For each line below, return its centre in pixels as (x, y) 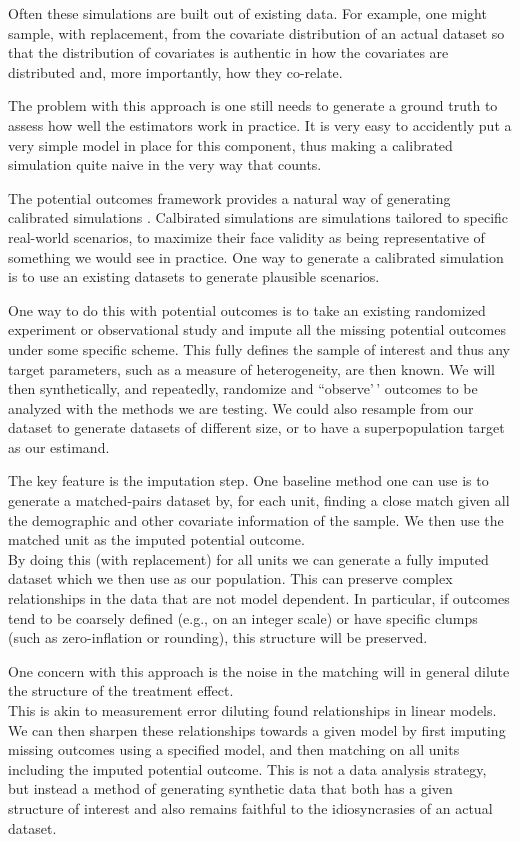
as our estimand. (59, 446)
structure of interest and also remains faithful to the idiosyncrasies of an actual (250, 807)
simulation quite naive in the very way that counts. (165, 164)
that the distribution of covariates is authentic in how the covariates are (228, 52)
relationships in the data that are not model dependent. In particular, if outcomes (259, 598)
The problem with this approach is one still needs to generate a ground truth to (253, 105)
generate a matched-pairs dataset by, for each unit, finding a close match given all (259, 500)
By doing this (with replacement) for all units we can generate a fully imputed (248, 558)
